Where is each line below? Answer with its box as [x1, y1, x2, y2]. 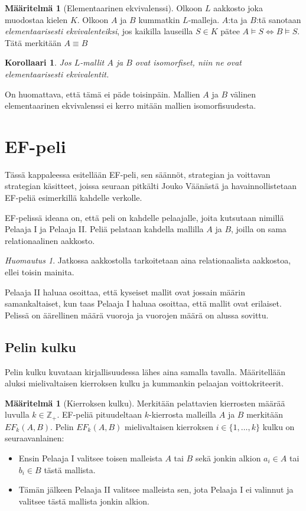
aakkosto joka [213, 2, 263, 14]
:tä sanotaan [256, 13, 301, 25]
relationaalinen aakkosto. [5, 234, 95, 246]
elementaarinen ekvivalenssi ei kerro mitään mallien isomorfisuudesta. [5, 99, 256, 112]
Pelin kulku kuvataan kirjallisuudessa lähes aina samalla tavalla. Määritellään [5, 365, 286, 377]
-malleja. [188, 13, 220, 25]
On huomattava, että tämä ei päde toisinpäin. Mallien [5, 87, 200, 100]
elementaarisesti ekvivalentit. [5, 67, 109, 80]
